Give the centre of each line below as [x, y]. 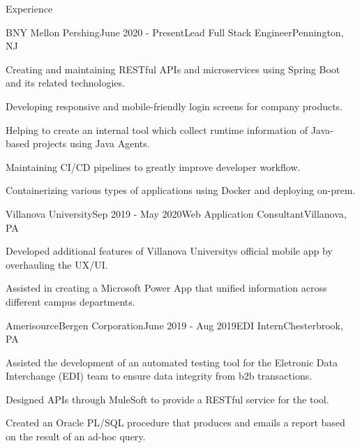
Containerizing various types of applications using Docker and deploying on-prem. [181, 190]
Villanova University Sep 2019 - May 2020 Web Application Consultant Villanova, [176, 213]
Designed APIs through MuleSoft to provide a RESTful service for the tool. [167, 399]
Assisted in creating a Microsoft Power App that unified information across [166, 288]
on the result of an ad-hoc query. [76, 436]
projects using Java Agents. [91, 143]
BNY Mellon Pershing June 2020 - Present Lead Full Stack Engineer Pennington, [175, 32]
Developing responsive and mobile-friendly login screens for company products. [174, 106]
